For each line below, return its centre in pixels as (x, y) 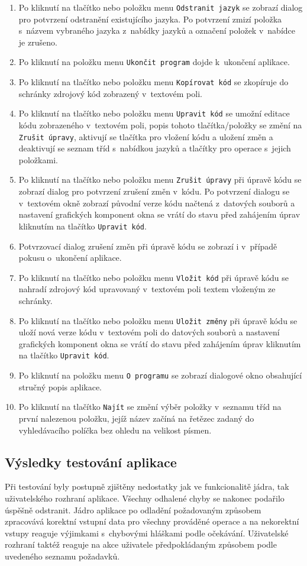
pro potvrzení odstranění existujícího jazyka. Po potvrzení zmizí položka (150, 19)
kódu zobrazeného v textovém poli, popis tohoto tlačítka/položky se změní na (160, 125)
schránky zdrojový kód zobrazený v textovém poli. (110, 93)
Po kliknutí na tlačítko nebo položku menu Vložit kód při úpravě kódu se (154, 277)
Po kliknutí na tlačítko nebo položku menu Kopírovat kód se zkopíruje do (153, 82)
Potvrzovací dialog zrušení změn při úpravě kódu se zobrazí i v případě (148, 246)
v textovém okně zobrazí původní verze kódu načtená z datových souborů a (157, 203)
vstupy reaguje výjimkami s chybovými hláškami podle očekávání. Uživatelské (147, 533)
